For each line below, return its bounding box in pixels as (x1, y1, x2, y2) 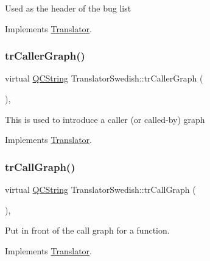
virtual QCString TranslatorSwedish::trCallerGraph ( (5, 72, 203, 85)
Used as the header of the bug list (5, 2, 131, 14)
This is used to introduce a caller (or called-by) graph (5, 113, 205, 125)
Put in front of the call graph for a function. (5, 224, 170, 237)
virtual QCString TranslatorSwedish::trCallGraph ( (5, 183, 196, 195)
